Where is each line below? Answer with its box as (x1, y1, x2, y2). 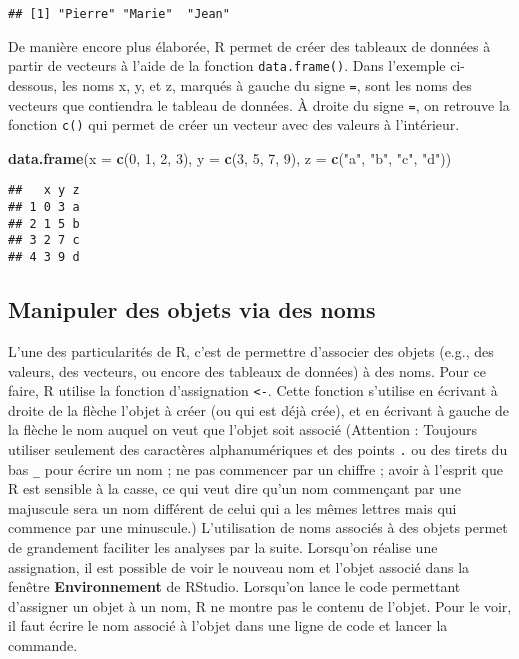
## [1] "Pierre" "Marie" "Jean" (8, 7, 230, 21)
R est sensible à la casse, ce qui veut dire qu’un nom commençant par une (8, 478, 461, 499)
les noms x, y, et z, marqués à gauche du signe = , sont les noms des (61, 74, 472, 95)
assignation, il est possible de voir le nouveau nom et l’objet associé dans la (8, 556, 470, 577)
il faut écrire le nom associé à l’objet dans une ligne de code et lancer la (8, 615, 448, 636)
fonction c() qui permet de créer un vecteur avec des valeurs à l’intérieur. (8, 114, 460, 135)
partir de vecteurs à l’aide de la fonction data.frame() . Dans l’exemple (8, 55, 446, 76)
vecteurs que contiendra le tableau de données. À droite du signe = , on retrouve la (8, 94, 510, 115)
